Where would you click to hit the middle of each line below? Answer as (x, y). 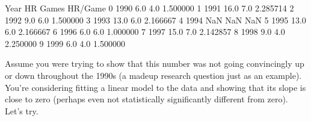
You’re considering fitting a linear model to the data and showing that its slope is (155, 87)
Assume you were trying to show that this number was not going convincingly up (155, 64)
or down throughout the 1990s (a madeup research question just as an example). (153, 75)
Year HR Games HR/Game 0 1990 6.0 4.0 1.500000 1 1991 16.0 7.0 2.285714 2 (149, 8)
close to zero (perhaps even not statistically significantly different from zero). (146, 99)
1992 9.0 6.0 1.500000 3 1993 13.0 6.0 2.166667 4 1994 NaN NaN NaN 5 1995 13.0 (155, 20)
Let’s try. (22, 110)
